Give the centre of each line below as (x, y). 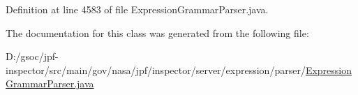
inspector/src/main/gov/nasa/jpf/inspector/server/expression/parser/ (156, 70)
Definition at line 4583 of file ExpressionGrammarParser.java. (137, 9)
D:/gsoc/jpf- (32, 56)
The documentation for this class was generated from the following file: (157, 32)
